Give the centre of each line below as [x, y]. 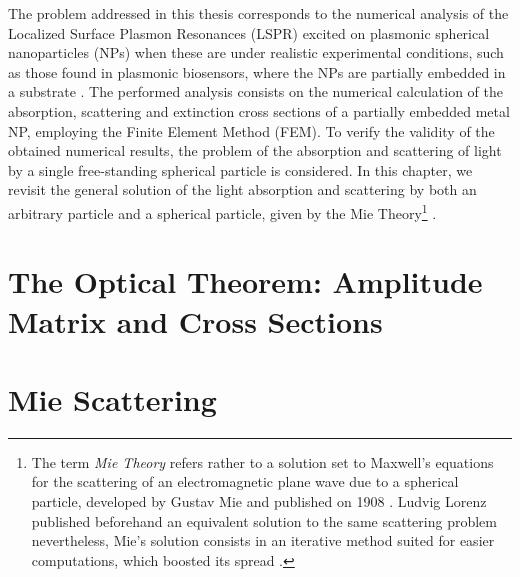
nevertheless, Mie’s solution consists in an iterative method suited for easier [263, 540]
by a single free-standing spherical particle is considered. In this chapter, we [240, 169]
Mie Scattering [112, 398]
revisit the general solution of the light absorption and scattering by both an [242, 189]
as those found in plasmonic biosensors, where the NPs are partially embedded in [257, 71]
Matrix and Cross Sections [195, 320]
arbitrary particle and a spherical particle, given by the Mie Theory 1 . [222, 211]
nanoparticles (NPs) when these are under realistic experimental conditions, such [256, 52]
